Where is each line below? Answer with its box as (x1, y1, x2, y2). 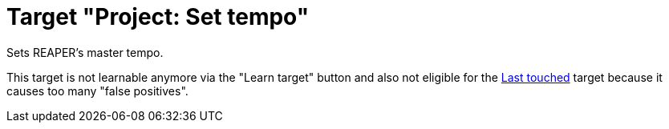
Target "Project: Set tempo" (6, 3, 310, 30)
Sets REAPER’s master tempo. (6, 45, 164, 59)
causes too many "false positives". (6, 83, 189, 98)
